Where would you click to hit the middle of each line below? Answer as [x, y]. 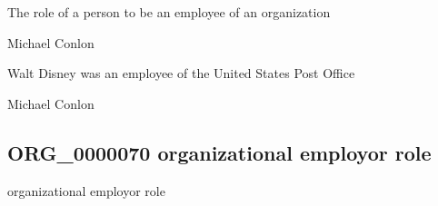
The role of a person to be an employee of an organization [169, 12]
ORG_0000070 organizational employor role [219, 152]
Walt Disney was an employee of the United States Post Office [181, 73]
